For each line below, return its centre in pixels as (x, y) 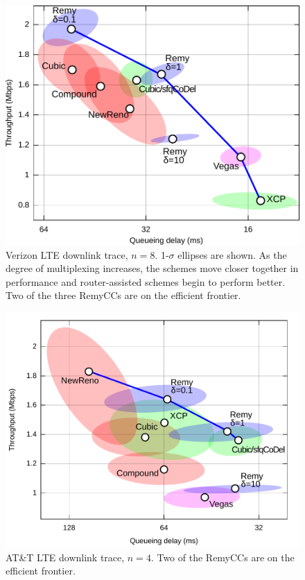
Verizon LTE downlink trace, (67, 254)
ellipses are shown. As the (232, 254)
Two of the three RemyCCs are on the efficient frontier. (123, 295)
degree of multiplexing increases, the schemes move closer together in (152, 268)
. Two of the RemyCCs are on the (223, 557)
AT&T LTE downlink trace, (65, 557)
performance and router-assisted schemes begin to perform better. (146, 281)
